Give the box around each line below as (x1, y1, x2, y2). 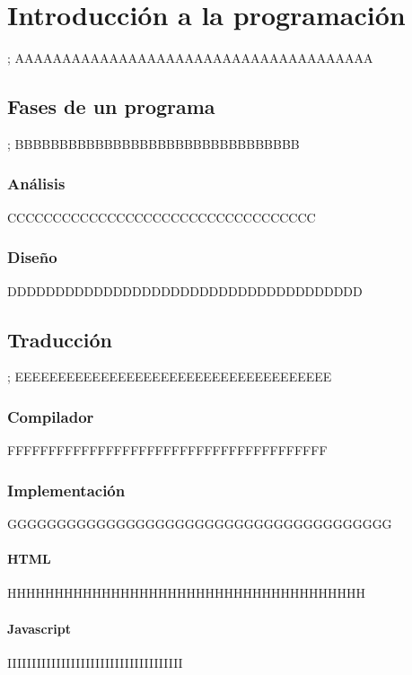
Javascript (7, 618, 71, 637)
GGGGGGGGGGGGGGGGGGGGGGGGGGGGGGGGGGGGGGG (7, 513, 392, 532)
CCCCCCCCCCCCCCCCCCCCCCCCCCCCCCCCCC (7, 207, 316, 226)
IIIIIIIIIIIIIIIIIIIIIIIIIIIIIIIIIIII (7, 653, 183, 671)
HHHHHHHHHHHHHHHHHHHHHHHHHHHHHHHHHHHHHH (7, 583, 365, 602)
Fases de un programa (7, 92, 215, 120)
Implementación (7, 478, 126, 501)
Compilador (7, 405, 94, 427)
